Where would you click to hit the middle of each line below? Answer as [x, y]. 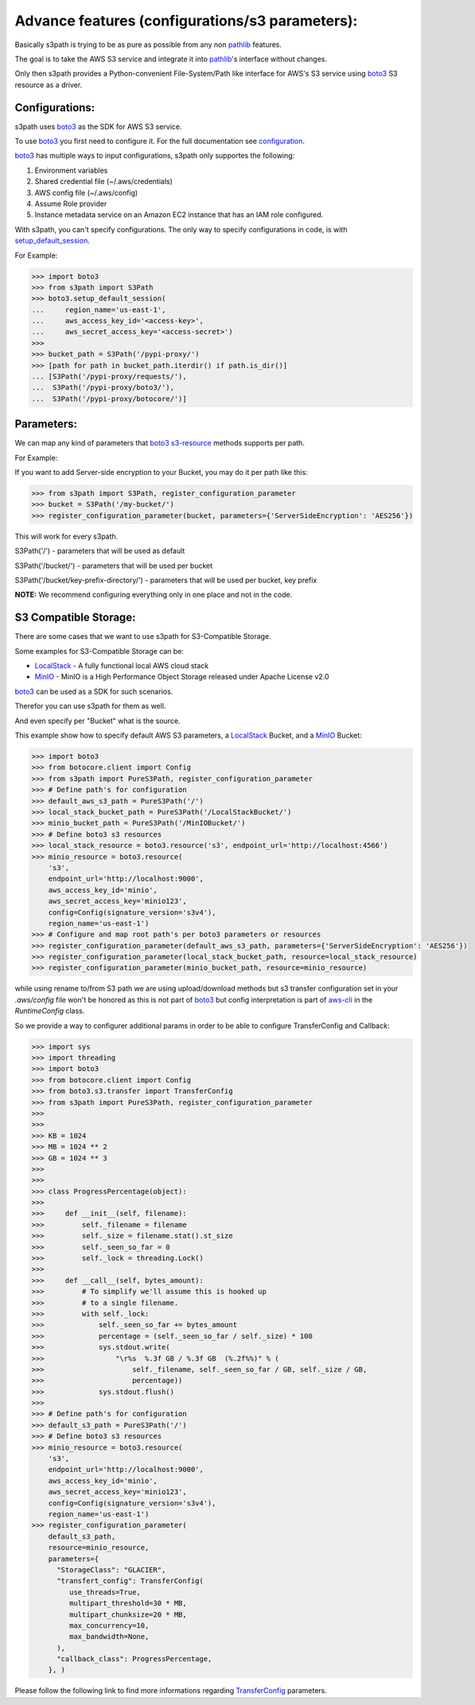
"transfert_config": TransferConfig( [130, 1581]
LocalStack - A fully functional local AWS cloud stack [122, 666]
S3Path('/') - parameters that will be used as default [100, 551]
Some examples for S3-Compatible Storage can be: [99, 651]
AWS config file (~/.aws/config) [86, 193]
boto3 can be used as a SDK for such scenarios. [94, 691]
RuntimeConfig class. [50, 1011]
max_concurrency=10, [109, 1625]
